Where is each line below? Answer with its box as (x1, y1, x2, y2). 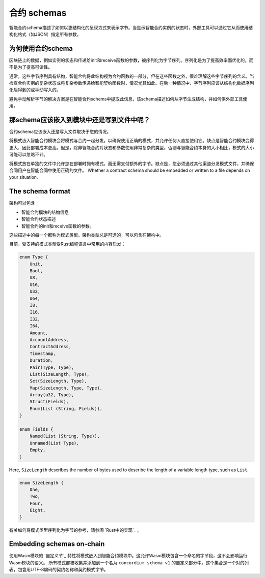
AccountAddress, (29, 337, 69, 342)
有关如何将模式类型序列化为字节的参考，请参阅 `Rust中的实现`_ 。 (9, 527, 142, 533)
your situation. (9, 174, 38, 180)
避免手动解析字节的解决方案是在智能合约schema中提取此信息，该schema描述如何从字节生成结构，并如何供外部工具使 (9, 96, 247, 102)
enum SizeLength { (19, 480, 64, 485)
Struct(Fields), (29, 399, 69, 405)
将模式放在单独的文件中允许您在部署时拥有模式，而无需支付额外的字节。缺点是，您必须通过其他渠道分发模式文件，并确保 (9, 161, 254, 166)
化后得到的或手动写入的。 (9, 87, 61, 93)
